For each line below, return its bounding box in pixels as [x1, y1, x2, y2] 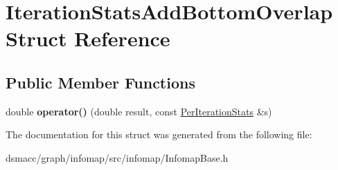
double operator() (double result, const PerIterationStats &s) [6, 104, 272, 118]
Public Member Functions [6, 71, 195, 93]
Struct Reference [6, 24, 170, 53]
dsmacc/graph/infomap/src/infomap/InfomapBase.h [6, 150, 229, 164]
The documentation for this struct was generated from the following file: [6, 127, 312, 142]
